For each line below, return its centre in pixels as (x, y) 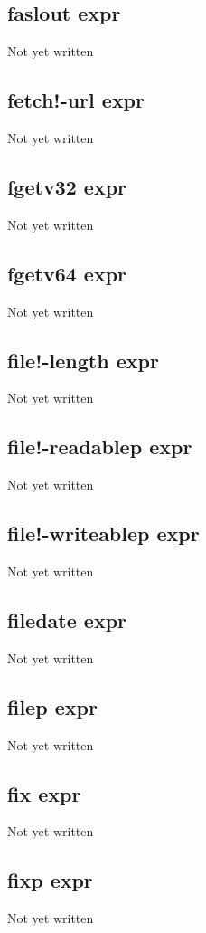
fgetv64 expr (67, 273)
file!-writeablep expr (103, 533)
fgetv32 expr (67, 186)
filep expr (52, 706)
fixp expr (50, 880)
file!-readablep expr (100, 447)
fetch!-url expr (76, 100)
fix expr (44, 793)
